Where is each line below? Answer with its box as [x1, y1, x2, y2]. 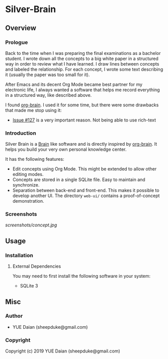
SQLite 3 [20, 283, 38, 289]
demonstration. [12, 198, 44, 204]
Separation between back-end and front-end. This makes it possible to [12, 188, 159, 194]
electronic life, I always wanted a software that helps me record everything [5, 87, 160, 93]
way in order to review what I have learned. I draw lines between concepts [5, 61, 159, 67]
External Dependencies [12, 263, 61, 269]
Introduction [5, 130, 36, 137]
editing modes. [12, 171, 44, 177]
